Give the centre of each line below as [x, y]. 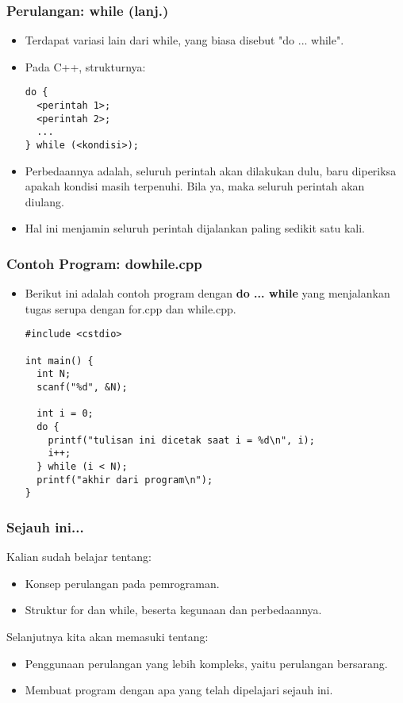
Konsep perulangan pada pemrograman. [122, 583]
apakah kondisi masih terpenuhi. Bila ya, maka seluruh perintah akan [195, 186]
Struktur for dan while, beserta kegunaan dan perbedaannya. [173, 610]
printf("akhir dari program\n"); [125, 480]
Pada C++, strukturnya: [85, 66]
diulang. [44, 201]
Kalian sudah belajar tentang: [79, 557]
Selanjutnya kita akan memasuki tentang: [107, 636]
